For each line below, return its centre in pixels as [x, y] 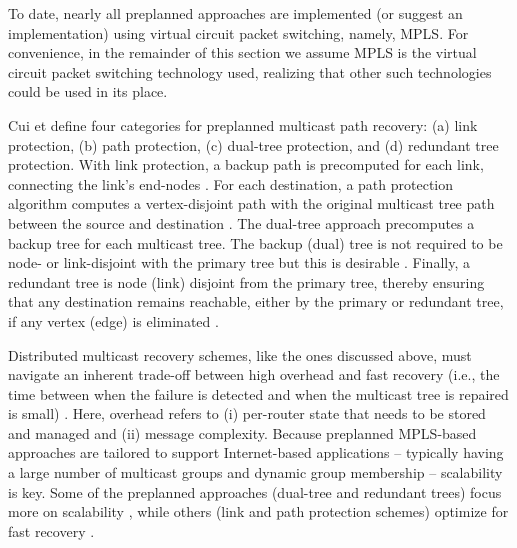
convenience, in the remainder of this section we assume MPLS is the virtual [242, 52]
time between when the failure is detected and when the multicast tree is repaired [258, 393]
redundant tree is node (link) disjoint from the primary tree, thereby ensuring [246, 281]
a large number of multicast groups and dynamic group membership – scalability [255, 472]
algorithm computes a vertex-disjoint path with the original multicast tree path [251, 203]
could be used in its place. [88, 91]
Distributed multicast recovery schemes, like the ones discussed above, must [240, 354]
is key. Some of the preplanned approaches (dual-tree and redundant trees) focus [255, 491]
